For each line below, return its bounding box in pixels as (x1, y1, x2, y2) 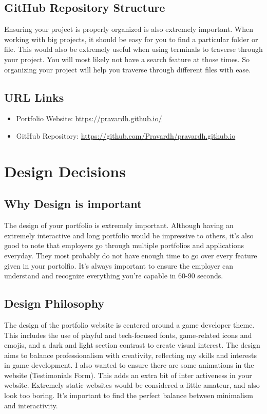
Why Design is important (4, 196, 142, 212)
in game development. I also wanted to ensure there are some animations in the (4, 360, 254, 370)
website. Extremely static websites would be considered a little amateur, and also (4, 380, 260, 390)
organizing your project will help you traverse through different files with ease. (4, 64, 251, 74)
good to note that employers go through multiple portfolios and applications (4, 240, 244, 251)
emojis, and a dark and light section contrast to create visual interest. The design (4, 340, 260, 350)
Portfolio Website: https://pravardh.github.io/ (16, 113, 162, 124)
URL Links (4, 89, 64, 105)
